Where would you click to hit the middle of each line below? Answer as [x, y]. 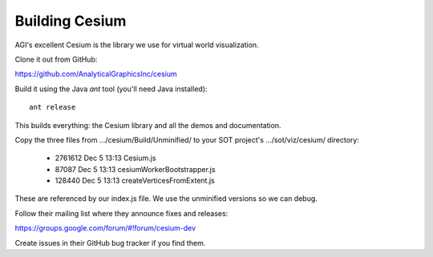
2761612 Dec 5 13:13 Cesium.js [105, 158]
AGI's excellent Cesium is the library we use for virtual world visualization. [137, 45]
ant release [53, 107]
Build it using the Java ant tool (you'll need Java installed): [111, 89]
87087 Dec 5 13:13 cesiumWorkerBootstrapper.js [135, 169]
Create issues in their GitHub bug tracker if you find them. [110, 243]
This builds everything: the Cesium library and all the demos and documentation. [148, 125]
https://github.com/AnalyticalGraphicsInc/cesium [96, 74]
